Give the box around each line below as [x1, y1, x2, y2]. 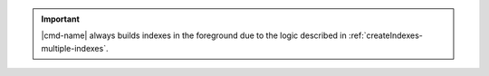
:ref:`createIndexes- [349, 30, 423, 41]
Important [41, 14, 81, 24]
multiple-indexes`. [41, 43, 109, 53]
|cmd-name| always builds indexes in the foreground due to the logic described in [41, 30, 348, 41]
